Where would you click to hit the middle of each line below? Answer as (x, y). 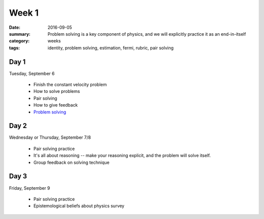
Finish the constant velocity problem (70, 85)
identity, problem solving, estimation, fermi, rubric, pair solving (110, 48)
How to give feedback (56, 105)
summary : (20, 34)
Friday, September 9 (30, 188)
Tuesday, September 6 (32, 73)
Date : (15, 27)
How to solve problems (57, 91)
